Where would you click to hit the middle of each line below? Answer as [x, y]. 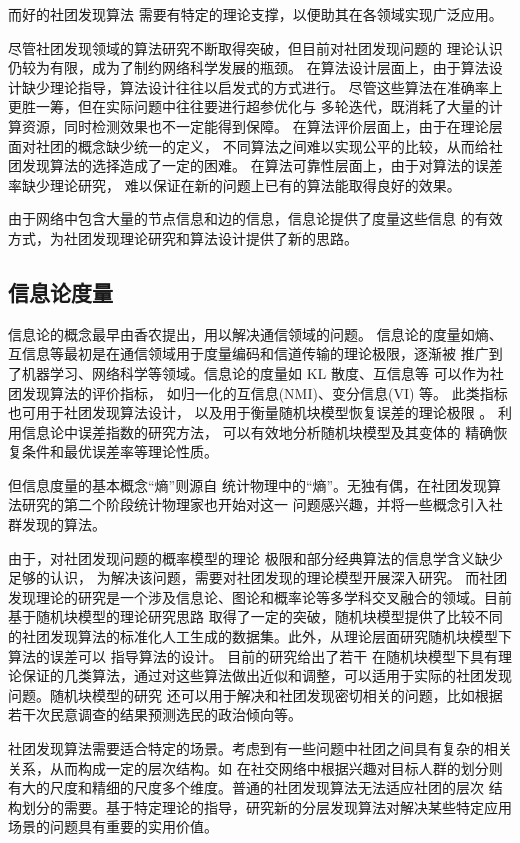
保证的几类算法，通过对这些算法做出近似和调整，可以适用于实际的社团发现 [266, 675]
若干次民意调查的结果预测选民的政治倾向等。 [155, 714]
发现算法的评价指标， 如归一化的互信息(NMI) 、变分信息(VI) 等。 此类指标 [264, 392]
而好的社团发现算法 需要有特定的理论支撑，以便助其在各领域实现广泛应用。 [255, 14]
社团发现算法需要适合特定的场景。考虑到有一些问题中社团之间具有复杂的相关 [260, 748]
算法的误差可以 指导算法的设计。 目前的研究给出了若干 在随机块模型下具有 [253, 655]
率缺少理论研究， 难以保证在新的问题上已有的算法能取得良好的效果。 [234, 184]
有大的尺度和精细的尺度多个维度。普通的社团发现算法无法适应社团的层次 [246, 787]
